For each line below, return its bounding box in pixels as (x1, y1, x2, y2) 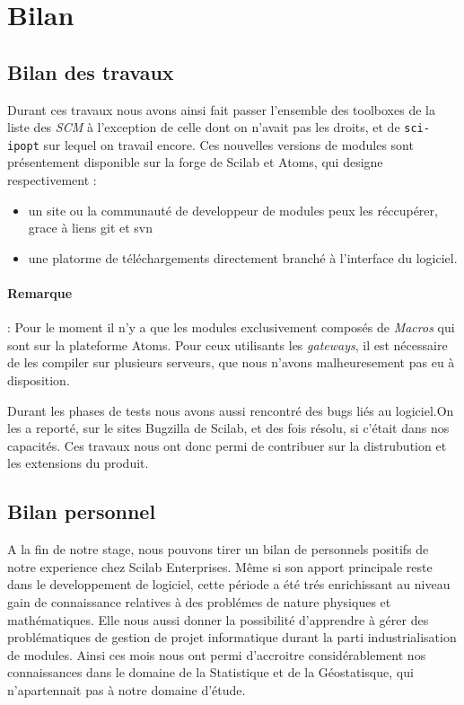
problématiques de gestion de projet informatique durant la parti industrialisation (7, 628, 457, 647)
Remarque (7, 284, 73, 303)
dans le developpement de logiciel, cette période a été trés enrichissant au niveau (7, 575, 451, 594)
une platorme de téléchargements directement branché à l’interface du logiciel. (28, 248, 458, 267)
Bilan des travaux (7, 57, 174, 85)
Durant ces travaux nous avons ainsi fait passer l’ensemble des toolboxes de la (7, 100, 435, 119)
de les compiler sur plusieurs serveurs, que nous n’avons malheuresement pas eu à (7, 353, 455, 372)
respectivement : (7, 171, 97, 189)
